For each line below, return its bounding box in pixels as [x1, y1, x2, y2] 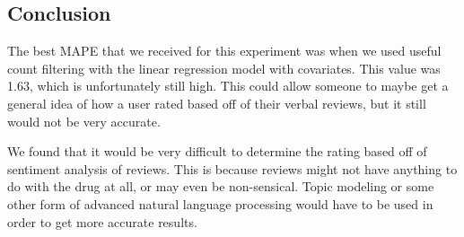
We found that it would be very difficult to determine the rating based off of [7, 142, 427, 161]
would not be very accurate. [7, 111, 161, 130]
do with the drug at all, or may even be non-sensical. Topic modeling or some [7, 177, 434, 196]
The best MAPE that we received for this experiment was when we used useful [7, 41, 442, 60]
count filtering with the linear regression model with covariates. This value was [7, 58, 441, 77]
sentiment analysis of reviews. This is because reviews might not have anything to [7, 159, 458, 178]
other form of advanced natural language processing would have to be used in [7, 194, 433, 213]
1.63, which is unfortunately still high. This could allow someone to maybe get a [7, 76, 449, 95]
